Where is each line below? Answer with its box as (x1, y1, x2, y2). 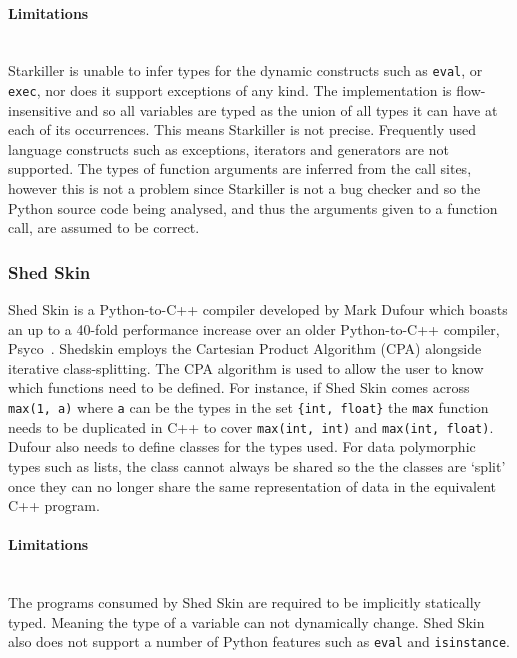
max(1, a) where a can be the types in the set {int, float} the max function (8, 397, 489, 418)
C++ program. (8, 495, 100, 516)
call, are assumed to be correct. (8, 217, 200, 238)
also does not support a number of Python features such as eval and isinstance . (8, 631, 510, 652)
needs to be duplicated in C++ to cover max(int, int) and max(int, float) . (8, 416, 494, 437)
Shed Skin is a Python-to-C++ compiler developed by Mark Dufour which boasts (8, 299, 508, 320)
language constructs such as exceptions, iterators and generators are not (8, 138, 449, 159)
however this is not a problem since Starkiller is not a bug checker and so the (8, 178, 481, 199)
